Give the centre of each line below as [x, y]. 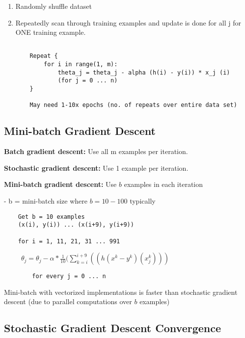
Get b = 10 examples [51, 217]
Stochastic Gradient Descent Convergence [113, 328]
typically [143, 201]
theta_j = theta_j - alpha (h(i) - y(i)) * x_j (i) [144, 72]
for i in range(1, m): [81, 65]
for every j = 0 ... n [69, 276]
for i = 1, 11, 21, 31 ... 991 [69, 241]
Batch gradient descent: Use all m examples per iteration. [96, 151]
